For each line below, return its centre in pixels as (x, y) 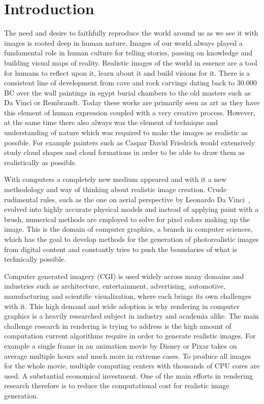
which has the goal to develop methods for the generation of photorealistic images (131, 239)
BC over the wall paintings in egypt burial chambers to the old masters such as (127, 92)
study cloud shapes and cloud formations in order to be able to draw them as (124, 152)
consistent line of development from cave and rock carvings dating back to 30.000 (130, 83)
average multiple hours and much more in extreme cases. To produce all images (128, 355)
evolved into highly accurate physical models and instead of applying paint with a (131, 209)
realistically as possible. (41, 162)
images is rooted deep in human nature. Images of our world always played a (123, 42)
